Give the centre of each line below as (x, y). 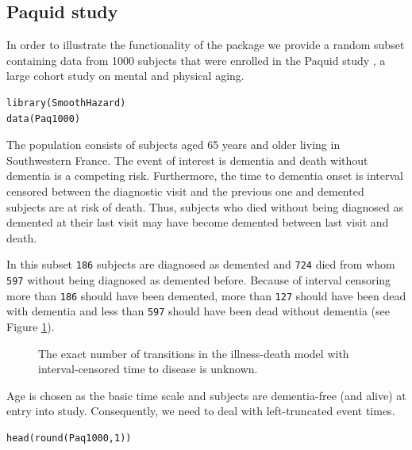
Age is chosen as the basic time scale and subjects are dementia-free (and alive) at (206, 395)
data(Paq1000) (44, 118)
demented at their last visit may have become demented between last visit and (198, 222)
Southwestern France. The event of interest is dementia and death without (187, 160)
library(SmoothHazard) (66, 103)
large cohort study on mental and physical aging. (125, 76)
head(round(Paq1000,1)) (69, 438)
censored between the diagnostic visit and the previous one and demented (185, 191)
